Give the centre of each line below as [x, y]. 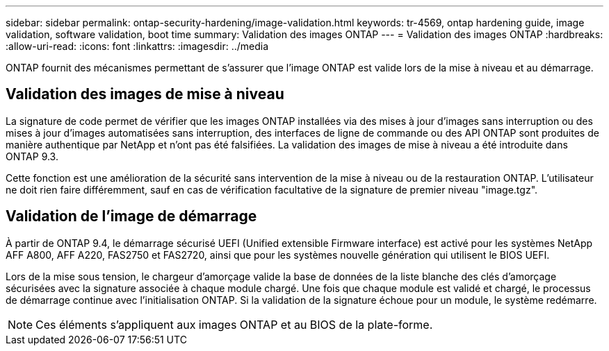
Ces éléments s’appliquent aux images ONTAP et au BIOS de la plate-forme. [234, 324]
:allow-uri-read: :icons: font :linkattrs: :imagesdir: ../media [137, 46]
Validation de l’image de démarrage [131, 216]
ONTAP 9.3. [32, 156]
